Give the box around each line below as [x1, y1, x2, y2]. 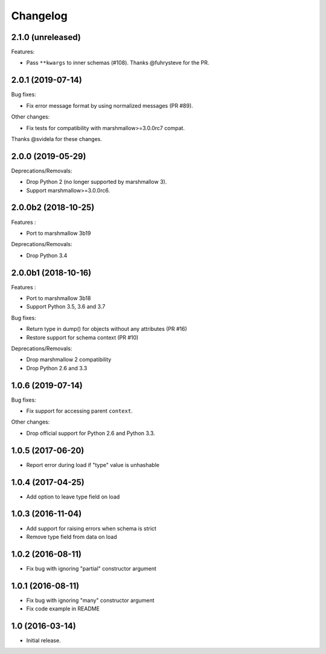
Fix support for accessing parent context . [26, 407, 133, 414]
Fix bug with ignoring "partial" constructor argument [26, 564, 157, 572]
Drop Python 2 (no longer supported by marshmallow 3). [26, 178, 167, 186]
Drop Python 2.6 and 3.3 [26, 364, 88, 371]
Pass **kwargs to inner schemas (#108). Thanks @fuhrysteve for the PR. [26, 59, 209, 67]
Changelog [11, 9, 68, 22]
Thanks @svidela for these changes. [11, 135, 103, 142]
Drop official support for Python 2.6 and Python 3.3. [26, 430, 155, 437]
